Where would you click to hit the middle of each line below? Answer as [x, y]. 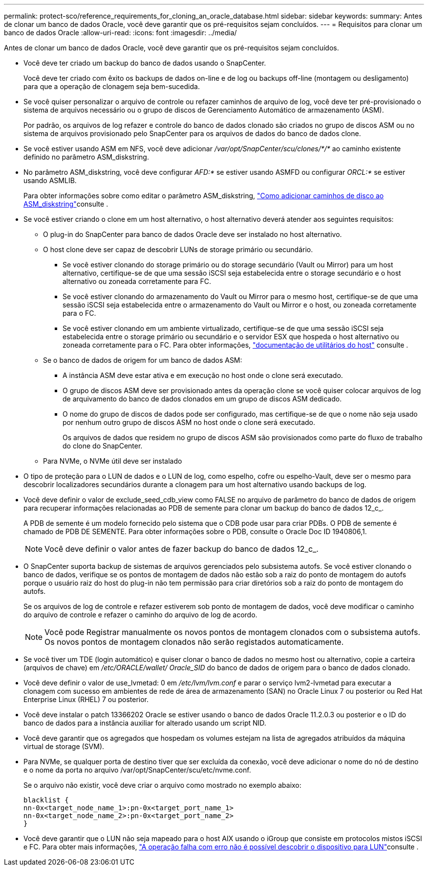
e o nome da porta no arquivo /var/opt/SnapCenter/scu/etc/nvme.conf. [137, 770]
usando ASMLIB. [50, 180]
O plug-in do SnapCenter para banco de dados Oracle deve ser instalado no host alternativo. [193, 234]
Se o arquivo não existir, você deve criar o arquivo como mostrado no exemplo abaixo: [162, 785]
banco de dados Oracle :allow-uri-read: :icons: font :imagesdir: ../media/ [120, 33]
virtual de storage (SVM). [64, 746]
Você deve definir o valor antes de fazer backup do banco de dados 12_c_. [182, 549]
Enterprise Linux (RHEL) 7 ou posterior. [86, 699]
